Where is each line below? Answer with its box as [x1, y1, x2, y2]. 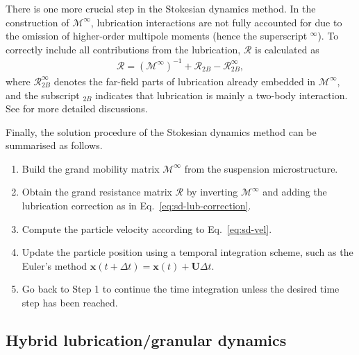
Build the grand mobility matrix [22, 161, 160, 175]
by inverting [186, 184, 238, 199]
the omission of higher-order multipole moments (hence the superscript [6, 28, 308, 43]
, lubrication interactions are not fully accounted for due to [90, 15, 342, 29]
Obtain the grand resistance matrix [22, 184, 172, 199]
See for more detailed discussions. [6, 101, 148, 116]
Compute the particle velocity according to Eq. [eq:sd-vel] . [22, 221, 272, 236]
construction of [6, 15, 69, 29]
